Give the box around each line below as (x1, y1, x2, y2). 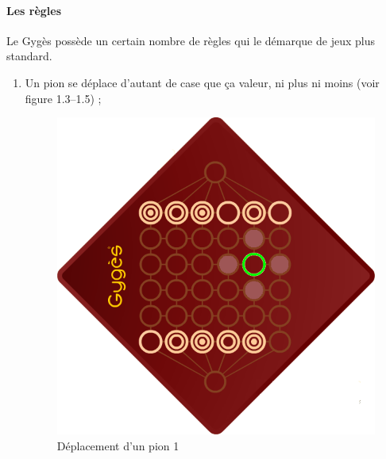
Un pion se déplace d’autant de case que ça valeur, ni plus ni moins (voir (25, 74, 380, 90)
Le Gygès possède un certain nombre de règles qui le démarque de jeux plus (6, 32, 375, 48)
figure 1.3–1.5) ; (25, 90, 102, 106)
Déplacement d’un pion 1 (56, 437, 179, 453)
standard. (6, 48, 52, 64)
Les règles (6, 2, 62, 18)
